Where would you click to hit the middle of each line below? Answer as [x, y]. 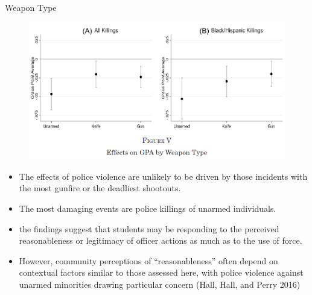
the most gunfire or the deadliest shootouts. [100, 188]
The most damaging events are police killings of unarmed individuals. [148, 208]
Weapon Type [31, 7]
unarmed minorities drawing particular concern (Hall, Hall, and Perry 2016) [160, 284]
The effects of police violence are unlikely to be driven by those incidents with [163, 176]
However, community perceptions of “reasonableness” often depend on [148, 260]
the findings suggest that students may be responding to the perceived [149, 228]
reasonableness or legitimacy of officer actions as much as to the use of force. [161, 240]
